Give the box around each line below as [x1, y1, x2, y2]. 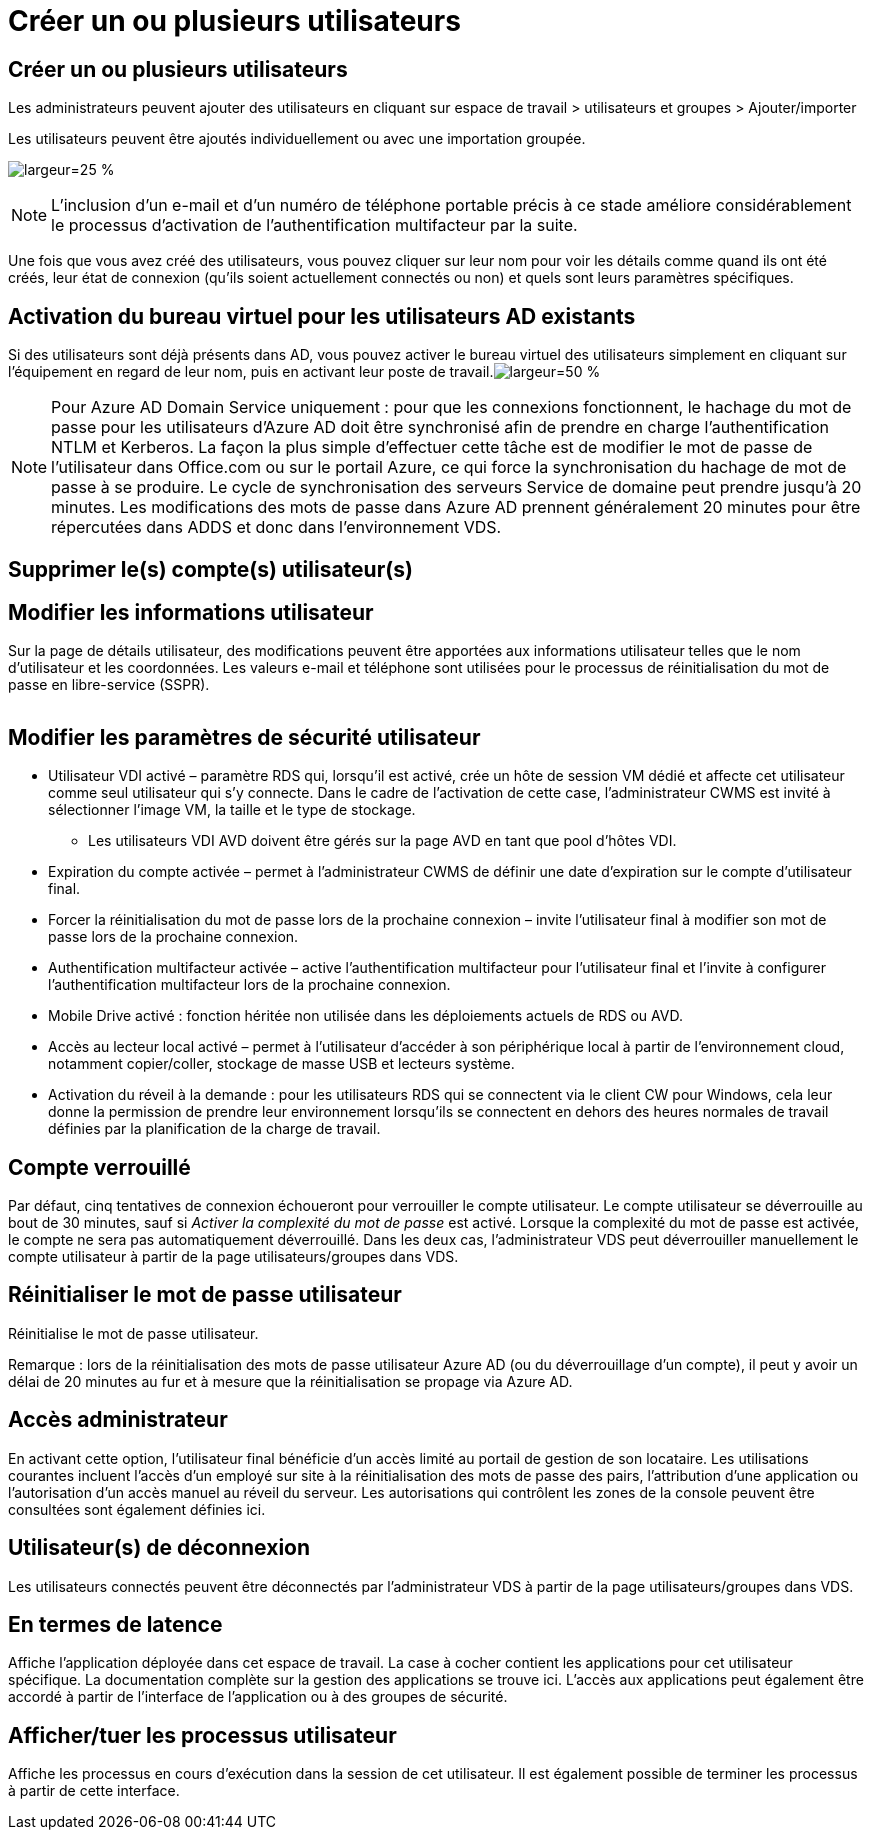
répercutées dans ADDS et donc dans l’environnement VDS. [51, 517, 502, 538]
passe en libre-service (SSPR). [8, 676, 210, 694]
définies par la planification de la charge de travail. [48, 1120, 381, 1138]
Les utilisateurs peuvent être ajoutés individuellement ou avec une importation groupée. [8, 130, 586, 148]
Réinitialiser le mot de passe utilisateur [8, 1282, 402, 1308]
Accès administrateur [8, 1407, 228, 1433]
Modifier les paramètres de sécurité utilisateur [8, 724, 481, 750]
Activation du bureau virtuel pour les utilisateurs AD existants [8, 303, 636, 329]
